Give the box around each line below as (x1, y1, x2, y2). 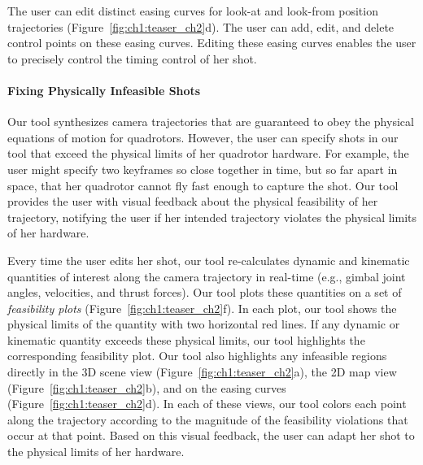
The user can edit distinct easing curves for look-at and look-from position (7, 2, 378, 19)
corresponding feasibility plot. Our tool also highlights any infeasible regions (7, 347, 387, 364)
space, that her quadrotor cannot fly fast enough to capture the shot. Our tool (7, 176, 399, 193)
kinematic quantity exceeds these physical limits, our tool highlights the (7, 331, 365, 348)
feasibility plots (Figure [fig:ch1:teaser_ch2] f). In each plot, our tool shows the (7, 299, 397, 316)
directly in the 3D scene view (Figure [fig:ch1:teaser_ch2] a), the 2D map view (7, 363, 397, 380)
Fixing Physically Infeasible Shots (7, 81, 201, 98)
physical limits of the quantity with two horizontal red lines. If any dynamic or (7, 315, 400, 332)
